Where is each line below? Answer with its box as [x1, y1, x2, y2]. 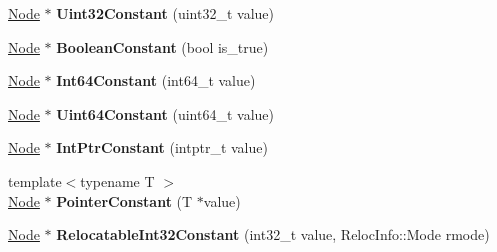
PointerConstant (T [56, 190, 193, 211]
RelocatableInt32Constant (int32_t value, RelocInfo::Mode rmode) [56, 224, 490, 245]
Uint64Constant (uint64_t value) [56, 103, 274, 124]
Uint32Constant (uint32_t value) [56, 3, 274, 23]
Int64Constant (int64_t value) [56, 70, 256, 91]
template [8, 170, 62, 191]
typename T [80, 170, 155, 191]
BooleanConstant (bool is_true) [56, 36, 269, 57]
